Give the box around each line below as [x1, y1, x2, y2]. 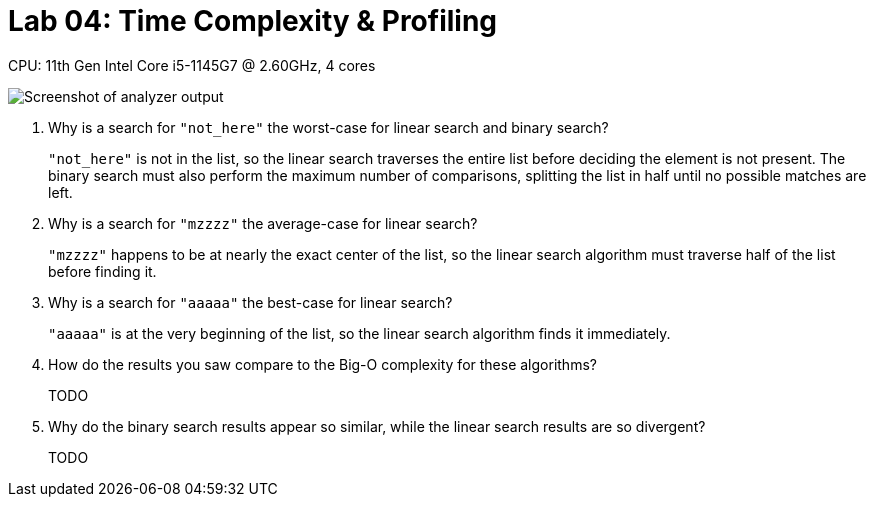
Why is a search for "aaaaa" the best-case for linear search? [48, 293, 453, 311]
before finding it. [48, 262, 157, 280]
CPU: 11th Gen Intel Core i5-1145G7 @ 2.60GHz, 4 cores [8, 56, 376, 74]
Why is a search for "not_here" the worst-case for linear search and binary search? [48, 118, 609, 136]
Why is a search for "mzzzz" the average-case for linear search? [48, 214, 478, 232]
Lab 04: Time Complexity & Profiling [8, 4, 498, 38]
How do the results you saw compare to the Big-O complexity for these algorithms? [48, 355, 597, 373]
